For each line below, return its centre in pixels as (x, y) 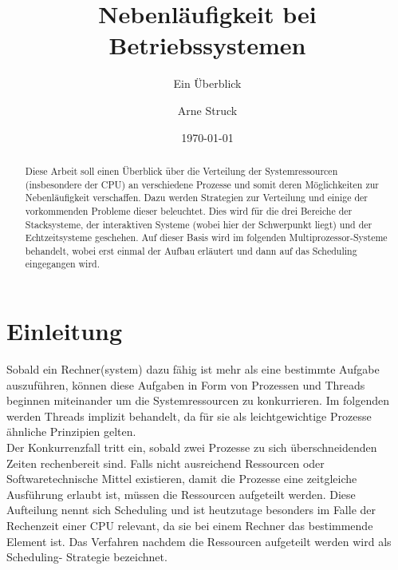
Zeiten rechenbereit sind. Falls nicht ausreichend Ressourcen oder (166, 463)
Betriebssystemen (207, 45)
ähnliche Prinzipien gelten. (71, 431)
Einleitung (65, 331)
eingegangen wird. (62, 264)
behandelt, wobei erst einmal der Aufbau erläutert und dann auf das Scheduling (191, 250)
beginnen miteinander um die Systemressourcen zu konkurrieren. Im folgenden (198, 400)
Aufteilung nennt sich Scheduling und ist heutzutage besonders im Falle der (191, 510)
